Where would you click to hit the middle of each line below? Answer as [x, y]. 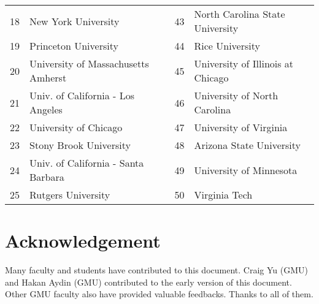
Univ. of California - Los [82, 95]
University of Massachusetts [89, 63]
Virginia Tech [223, 195]
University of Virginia [241, 127]
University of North [236, 95]
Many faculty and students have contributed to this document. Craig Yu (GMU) [156, 270]
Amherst [48, 78]
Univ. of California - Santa [87, 163]
